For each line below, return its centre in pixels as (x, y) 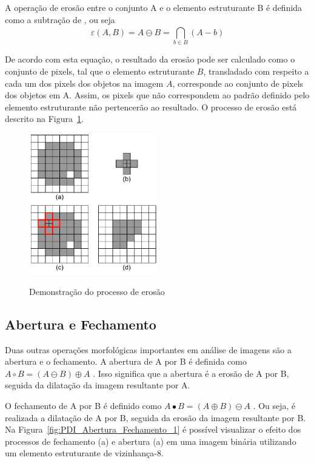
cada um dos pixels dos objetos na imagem (84, 83)
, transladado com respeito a (256, 71)
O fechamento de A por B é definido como (83, 405)
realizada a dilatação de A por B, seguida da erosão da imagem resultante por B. (155, 417)
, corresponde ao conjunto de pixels (238, 83)
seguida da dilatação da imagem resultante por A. (98, 385)
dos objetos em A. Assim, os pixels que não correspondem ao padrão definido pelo (157, 95)
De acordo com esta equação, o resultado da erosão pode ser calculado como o (150, 59)
